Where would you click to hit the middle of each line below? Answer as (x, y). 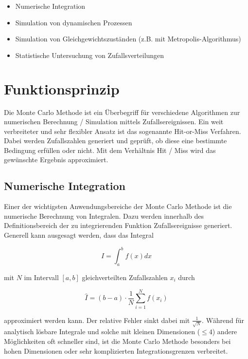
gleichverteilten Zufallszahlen (125, 277)
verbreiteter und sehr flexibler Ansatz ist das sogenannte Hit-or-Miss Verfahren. (123, 131)
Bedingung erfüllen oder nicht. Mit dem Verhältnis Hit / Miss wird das (110, 150)
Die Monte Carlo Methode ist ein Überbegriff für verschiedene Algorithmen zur (122, 112)
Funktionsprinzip (62, 88)
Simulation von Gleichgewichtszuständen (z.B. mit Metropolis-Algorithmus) (128, 39)
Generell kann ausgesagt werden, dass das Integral (79, 235)
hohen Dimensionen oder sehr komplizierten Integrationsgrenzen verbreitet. (116, 350)
